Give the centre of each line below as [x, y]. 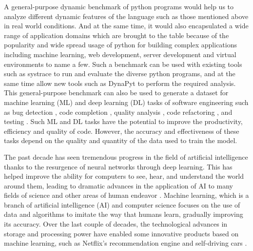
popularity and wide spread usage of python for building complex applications [120, 45]
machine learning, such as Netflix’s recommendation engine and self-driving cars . [126, 243]
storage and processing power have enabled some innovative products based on [121, 233]
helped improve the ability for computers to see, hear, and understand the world [124, 176]
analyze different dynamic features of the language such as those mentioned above [126, 16]
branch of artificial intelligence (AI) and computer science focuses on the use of [122, 204]
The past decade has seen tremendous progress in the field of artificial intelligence [126, 157]
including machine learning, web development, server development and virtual [120, 54]
